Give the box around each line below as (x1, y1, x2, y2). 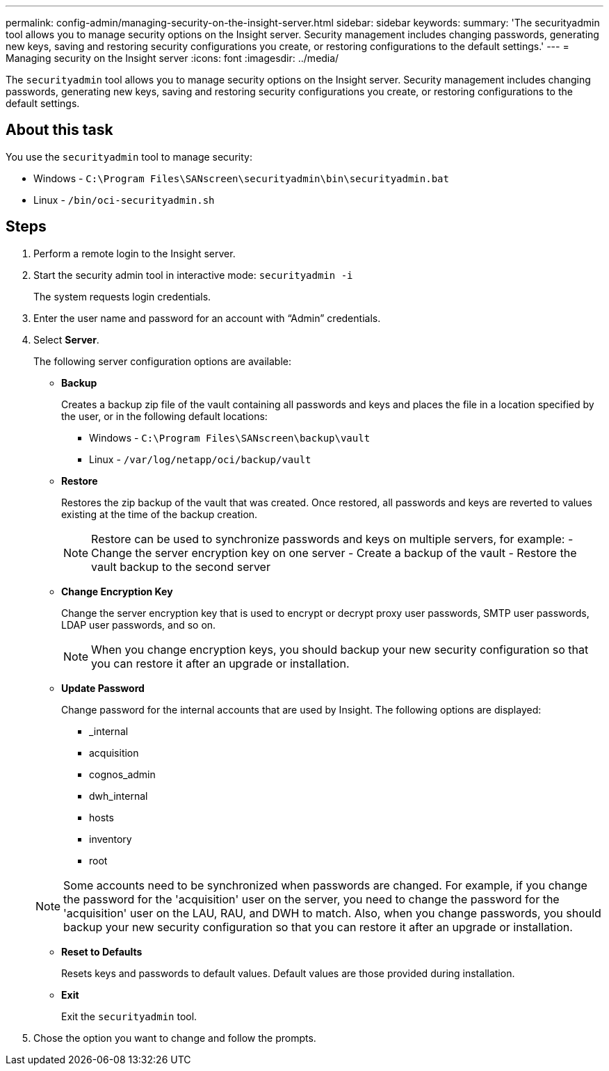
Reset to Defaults (61, 945, 143, 958)
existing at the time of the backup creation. (61, 508, 258, 520)
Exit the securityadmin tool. (61, 1010, 197, 1022)
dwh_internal (89, 789, 148, 802)
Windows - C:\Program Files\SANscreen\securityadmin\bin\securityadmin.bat (33, 172, 449, 184)
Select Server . (33, 333, 99, 346)
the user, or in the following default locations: (61, 410, 268, 422)
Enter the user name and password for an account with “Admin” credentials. (33, 312, 381, 324)
